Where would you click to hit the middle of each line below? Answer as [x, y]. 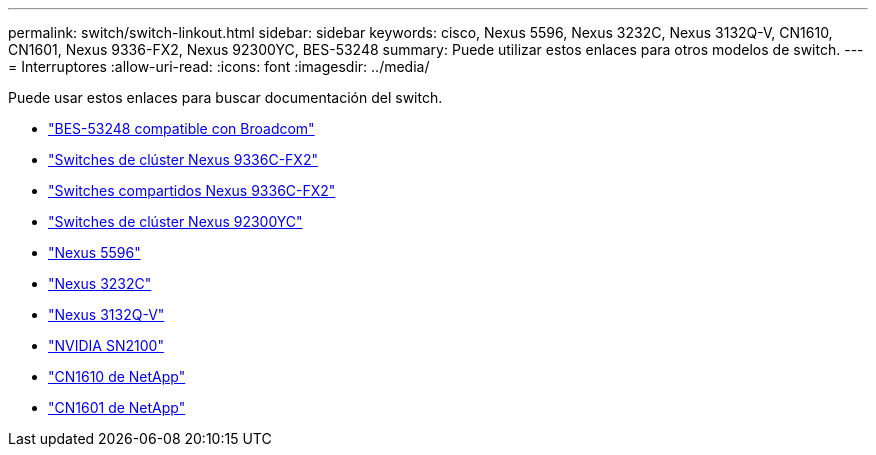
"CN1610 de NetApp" [117, 376]
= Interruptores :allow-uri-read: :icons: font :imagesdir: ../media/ [219, 66]
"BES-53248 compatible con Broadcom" [181, 128]
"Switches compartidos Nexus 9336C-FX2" [192, 190]
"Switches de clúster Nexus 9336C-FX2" [183, 159]
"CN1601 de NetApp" [117, 407]
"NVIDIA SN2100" [106, 345]
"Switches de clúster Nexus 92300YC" [175, 221]
